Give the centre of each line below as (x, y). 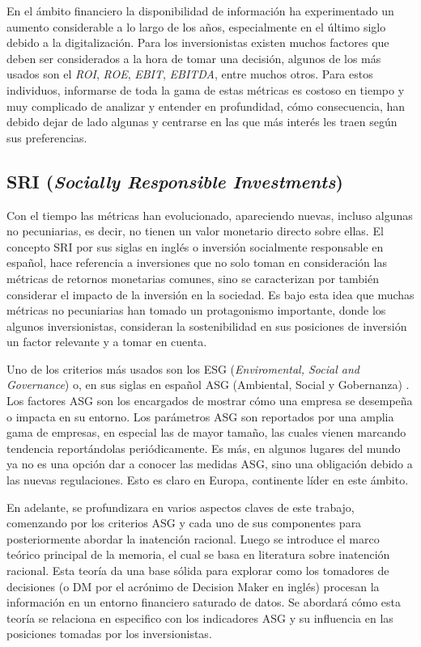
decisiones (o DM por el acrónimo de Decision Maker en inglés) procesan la (193, 586)
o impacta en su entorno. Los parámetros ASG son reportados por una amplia (200, 416)
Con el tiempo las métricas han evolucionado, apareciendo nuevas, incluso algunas (210, 215)
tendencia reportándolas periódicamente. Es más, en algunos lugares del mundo (204, 448)
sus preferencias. (47, 137)
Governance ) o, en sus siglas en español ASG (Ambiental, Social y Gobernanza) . (208, 385)
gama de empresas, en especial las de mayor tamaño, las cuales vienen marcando (206, 432)
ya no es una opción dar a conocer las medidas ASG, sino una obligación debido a (210, 464)
